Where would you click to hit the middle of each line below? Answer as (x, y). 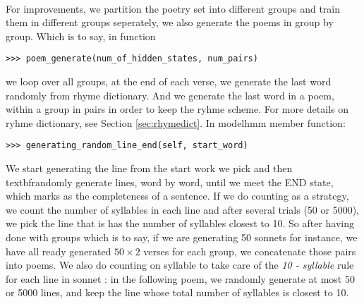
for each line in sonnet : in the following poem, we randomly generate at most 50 (180, 278)
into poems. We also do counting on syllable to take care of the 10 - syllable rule (180, 265)
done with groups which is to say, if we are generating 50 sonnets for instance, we (182, 237)
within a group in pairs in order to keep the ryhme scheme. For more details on (177, 109)
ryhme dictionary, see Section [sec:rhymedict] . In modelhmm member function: (176, 122)
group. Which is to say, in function (81, 36)
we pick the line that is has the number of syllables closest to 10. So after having (180, 223)
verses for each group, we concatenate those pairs (250, 251)
